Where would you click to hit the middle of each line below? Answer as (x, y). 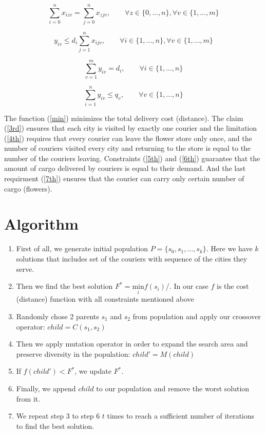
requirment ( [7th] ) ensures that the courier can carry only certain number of (124, 178)
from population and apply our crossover (197, 316)
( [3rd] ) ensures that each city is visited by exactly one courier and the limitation (131, 128)
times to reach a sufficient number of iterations (181, 416)
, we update (93, 371)
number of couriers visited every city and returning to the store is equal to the (128, 148)
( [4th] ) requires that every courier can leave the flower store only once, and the (128, 138)
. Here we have (229, 248)
